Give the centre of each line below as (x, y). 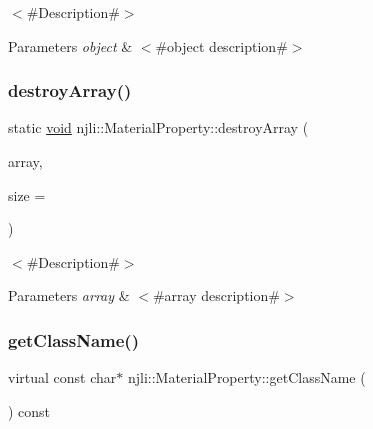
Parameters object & (70, 45)
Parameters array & (69, 295)
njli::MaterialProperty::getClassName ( (246, 377)
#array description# (216, 295)
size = (27, 194)
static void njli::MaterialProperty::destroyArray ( (158, 127)
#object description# (221, 45)
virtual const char (62, 377)
